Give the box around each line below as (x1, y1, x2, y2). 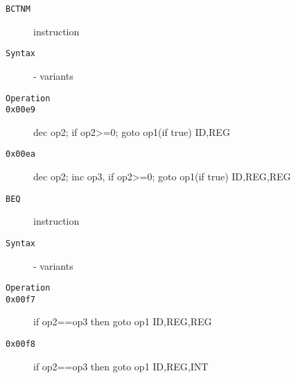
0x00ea (6, 149, 35, 160)
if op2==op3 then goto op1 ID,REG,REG (33, 314, 212, 329)
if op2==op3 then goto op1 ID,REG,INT (33, 359, 209, 373)
